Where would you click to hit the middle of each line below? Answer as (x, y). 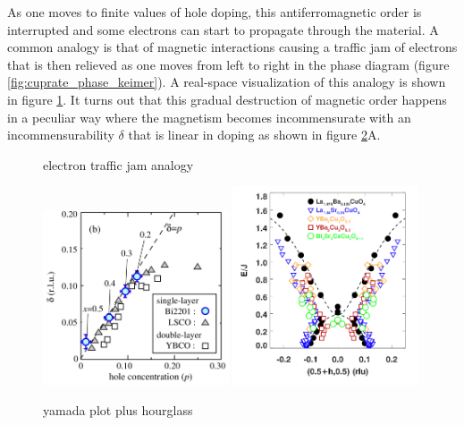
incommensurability (61, 135)
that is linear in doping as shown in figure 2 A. (254, 135)
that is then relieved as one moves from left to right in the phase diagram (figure (228, 64)
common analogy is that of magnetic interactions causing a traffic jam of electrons (232, 47)
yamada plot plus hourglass (118, 410)
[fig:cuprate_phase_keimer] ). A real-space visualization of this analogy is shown (227, 82)
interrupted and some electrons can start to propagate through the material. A (223, 29)
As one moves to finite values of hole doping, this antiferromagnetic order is (215, 12)
